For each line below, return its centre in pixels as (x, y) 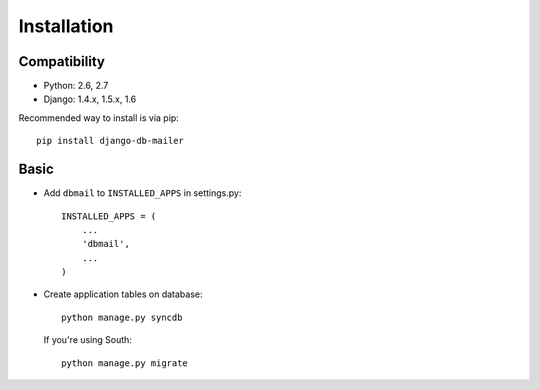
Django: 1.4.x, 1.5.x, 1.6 (90, 99)
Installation (66, 26)
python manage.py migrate (125, 363)
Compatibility (61, 61)
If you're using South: (87, 340)
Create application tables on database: (123, 294)
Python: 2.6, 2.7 (76, 86)
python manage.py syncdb (122, 317)
